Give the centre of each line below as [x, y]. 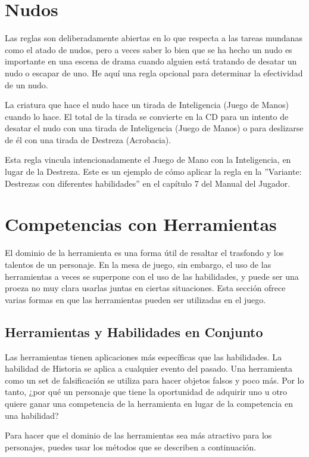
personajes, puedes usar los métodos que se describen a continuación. [131, 447]
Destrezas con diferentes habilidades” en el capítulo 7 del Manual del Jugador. [148, 183]
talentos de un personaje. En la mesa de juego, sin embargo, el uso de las [138, 264]
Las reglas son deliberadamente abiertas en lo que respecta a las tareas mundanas [154, 38]
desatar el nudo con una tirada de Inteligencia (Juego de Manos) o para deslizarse [154, 128]
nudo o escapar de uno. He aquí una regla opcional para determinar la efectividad [154, 72]
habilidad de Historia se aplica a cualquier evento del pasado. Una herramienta [149, 368]
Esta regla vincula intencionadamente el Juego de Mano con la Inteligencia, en [148, 160]
